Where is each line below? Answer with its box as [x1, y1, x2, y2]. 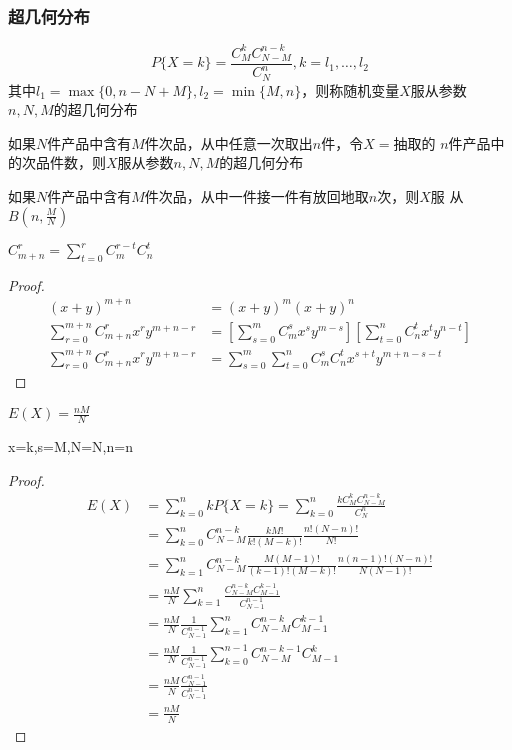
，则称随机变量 [301, 79, 400, 100]
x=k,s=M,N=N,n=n [8, 436, 133, 457]
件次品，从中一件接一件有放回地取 [144, 185, 369, 206]
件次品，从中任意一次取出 [144, 132, 313, 153]
